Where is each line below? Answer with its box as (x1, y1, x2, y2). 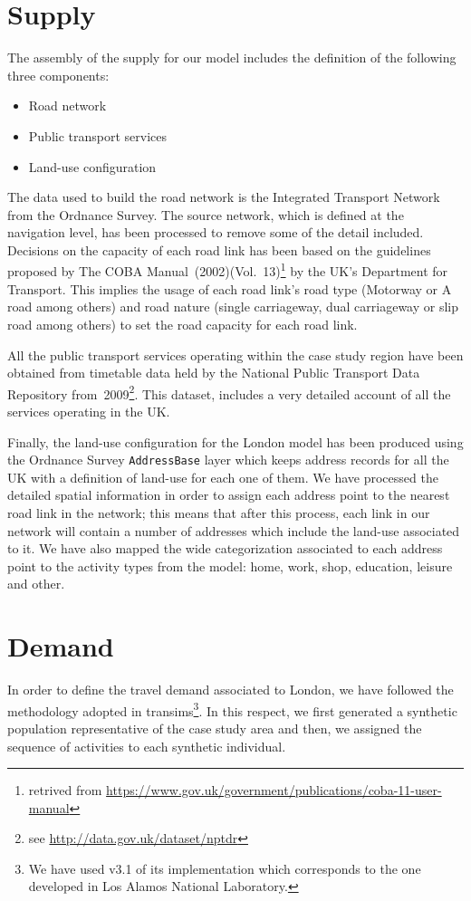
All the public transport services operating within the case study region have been (7, 345, 464, 364)
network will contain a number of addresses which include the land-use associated (7, 521, 460, 540)
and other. (7, 574, 65, 593)
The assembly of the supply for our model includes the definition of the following (7, 48, 457, 67)
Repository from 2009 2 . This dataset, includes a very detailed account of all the (7, 381, 451, 403)
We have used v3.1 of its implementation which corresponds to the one (28, 858, 421, 877)
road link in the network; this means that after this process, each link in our (7, 503, 430, 522)
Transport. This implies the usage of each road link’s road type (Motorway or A (7, 279, 452, 298)
